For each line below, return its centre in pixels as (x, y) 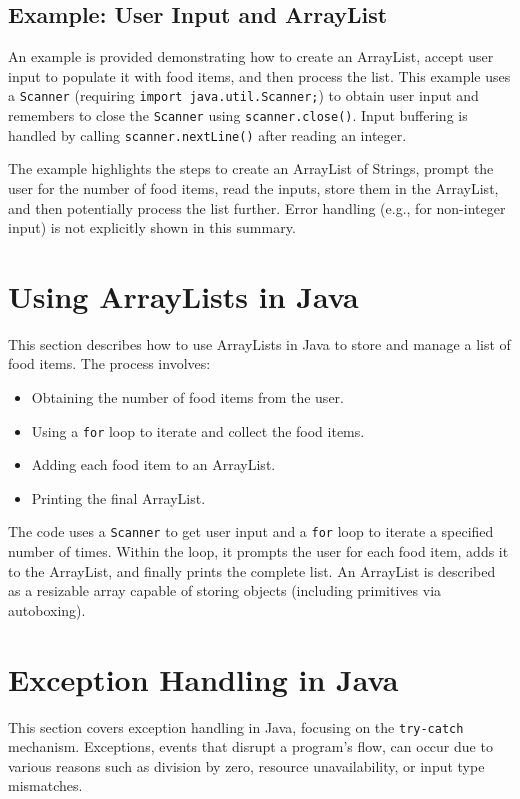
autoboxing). (47, 609)
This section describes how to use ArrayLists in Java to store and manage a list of (259, 343)
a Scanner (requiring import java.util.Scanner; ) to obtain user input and (243, 95)
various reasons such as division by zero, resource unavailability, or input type (246, 765)
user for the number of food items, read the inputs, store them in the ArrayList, (253, 187)
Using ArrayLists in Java (183, 295)
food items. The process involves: (109, 363)
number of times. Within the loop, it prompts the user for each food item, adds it (258, 551)
